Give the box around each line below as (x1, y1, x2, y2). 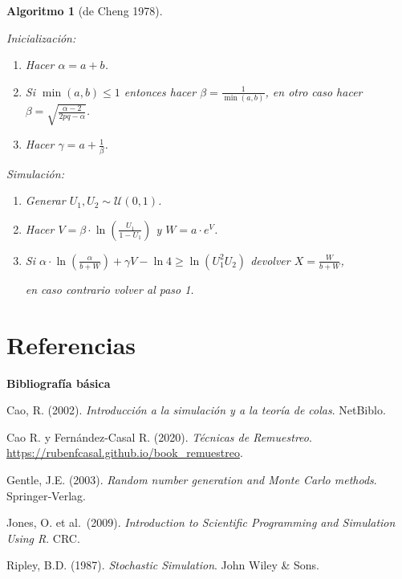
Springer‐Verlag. (6, 487, 86, 504)
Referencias (6, 328, 136, 361)
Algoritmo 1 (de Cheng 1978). (6, 2, 163, 18)
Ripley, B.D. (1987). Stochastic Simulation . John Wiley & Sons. (6, 557, 320, 573)
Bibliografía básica (6, 374, 111, 391)
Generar (25, 192, 66, 209)
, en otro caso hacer (265, 83, 363, 100)
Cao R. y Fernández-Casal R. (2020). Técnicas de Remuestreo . (6, 428, 312, 445)
